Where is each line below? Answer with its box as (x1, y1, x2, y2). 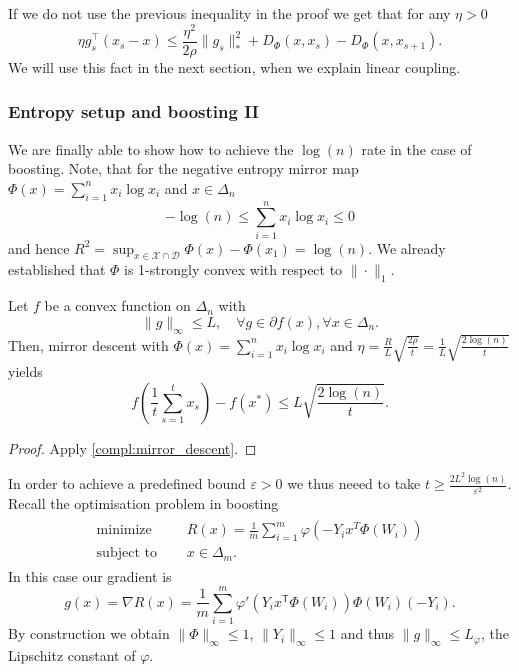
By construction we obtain (8, 623, 170, 644)
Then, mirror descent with (8, 334, 169, 355)
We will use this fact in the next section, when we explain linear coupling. (8, 56, 461, 77)
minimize (96, 523, 152, 538)
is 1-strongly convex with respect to (124, 259, 343, 280)
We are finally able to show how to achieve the (8, 138, 294, 159)
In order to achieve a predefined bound (8, 473, 246, 494)
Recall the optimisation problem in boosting (8, 493, 279, 514)
